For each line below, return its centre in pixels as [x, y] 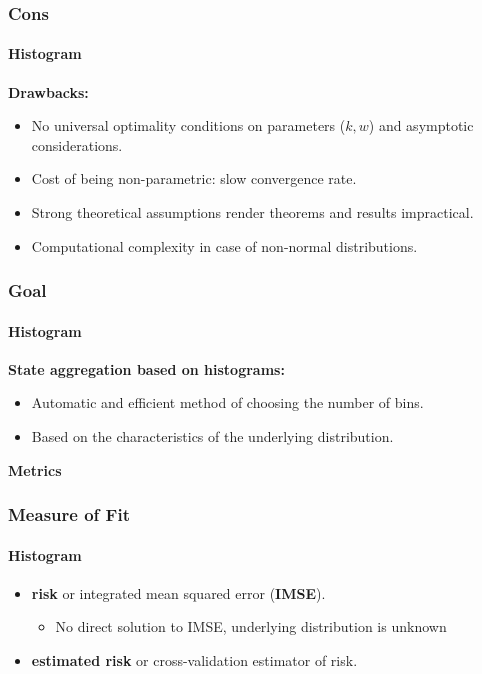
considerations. [77, 144]
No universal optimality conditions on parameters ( [188, 125]
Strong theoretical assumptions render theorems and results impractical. [252, 212]
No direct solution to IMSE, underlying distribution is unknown [251, 626]
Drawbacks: [48, 91]
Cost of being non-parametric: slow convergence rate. [194, 178]
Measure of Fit [69, 514]
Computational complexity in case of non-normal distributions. [224, 245]
